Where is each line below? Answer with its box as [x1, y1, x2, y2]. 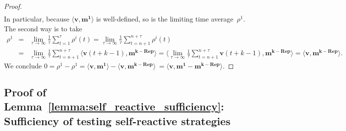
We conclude [4, 60, 42, 70]
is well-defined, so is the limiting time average [96, 14, 234, 24]
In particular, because [4, 14, 70, 24]
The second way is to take [4, 23, 82, 33]
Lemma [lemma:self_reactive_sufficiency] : [4, 99, 224, 114]
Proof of [4, 84, 47, 99]
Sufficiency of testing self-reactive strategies [4, 113, 231, 128]
